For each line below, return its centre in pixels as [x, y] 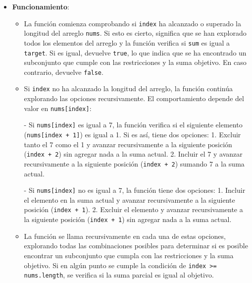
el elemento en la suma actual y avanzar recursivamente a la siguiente [129, 199]
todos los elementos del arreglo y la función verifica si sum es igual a [127, 42]
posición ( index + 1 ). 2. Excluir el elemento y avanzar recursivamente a [133, 209]
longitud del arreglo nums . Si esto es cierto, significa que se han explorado [135, 33]
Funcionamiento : [41, 6]
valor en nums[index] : [58, 108]
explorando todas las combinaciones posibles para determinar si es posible [136, 246]
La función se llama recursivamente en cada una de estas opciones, [125, 236]
